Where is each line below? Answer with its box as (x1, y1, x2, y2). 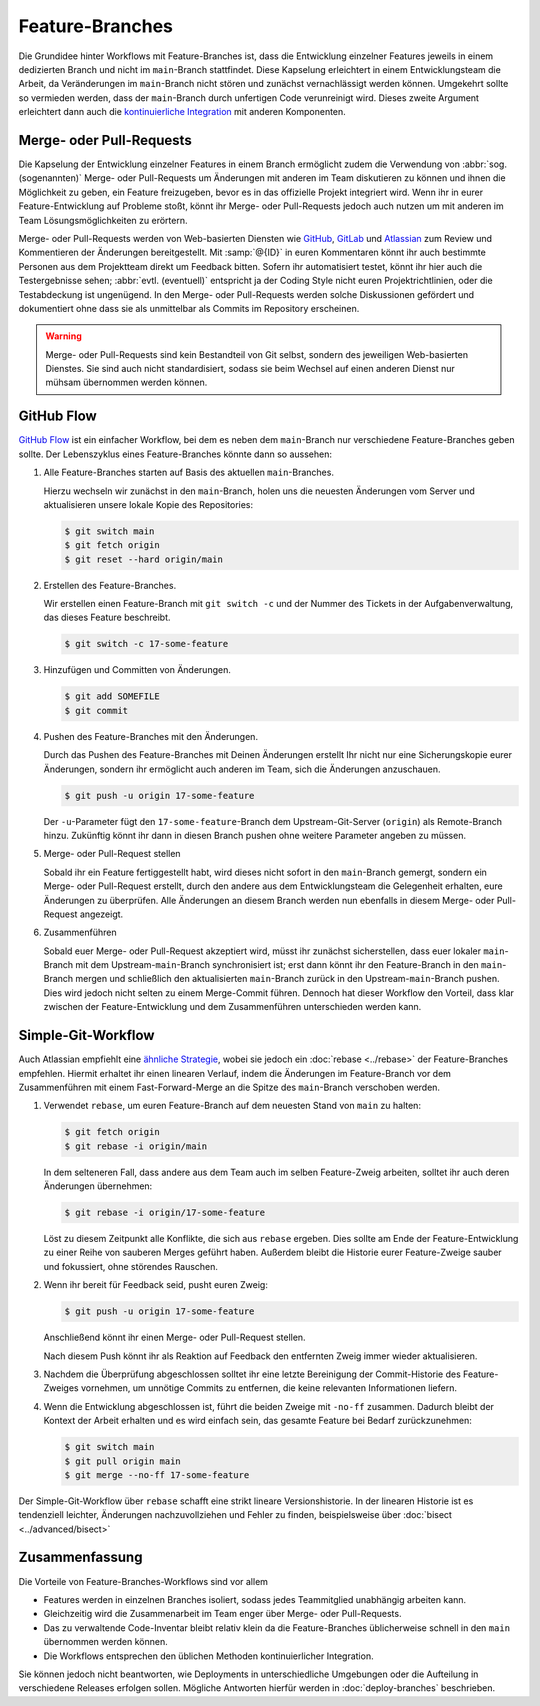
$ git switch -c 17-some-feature (64, 638, 229, 650)
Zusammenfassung (18, 1549, 143, 1566)
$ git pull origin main (64, 1455, 182, 1467)
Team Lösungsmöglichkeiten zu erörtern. (18, 214, 188, 226)
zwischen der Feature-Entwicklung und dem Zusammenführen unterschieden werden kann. (43, 1001, 422, 1013)
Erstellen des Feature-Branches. (43, 579, 177, 591)
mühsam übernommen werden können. (45, 376, 208, 389)
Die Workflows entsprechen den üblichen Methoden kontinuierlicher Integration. (43, 1650, 374, 1662)
